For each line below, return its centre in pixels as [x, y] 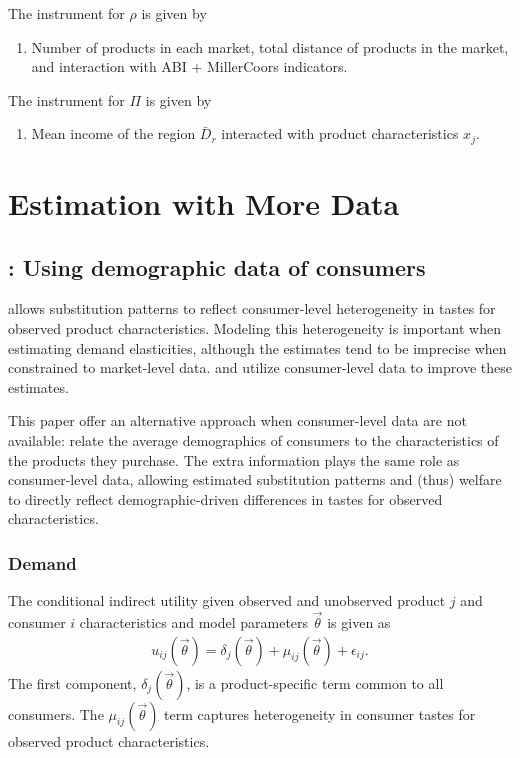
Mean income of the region [113, 133]
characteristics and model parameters [194, 621]
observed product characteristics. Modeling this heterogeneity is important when [254, 328]
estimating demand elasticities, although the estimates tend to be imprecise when [257, 347]
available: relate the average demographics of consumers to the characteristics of [253, 439]
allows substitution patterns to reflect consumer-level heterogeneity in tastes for [252, 308]
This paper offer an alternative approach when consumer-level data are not [237, 420]
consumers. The [56, 713]
